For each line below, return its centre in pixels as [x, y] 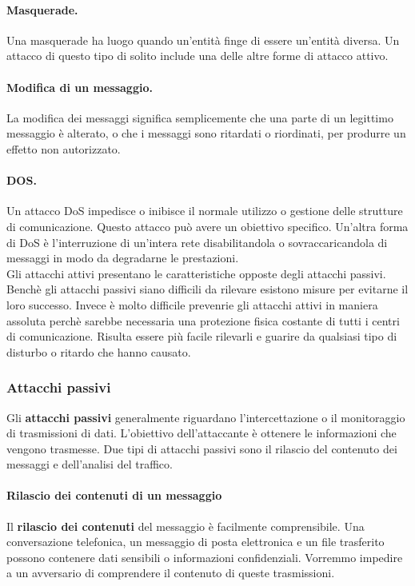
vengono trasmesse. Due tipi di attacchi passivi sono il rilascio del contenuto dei [202, 448]
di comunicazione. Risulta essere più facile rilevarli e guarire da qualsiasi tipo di [202, 336]
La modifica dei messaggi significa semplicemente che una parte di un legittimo [200, 117]
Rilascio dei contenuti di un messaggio [114, 495]
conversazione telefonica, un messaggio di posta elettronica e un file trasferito [196, 542]
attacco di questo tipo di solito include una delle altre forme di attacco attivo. [198, 56]
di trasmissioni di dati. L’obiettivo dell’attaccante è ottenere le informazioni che [202, 433]
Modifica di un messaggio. [80, 87]
